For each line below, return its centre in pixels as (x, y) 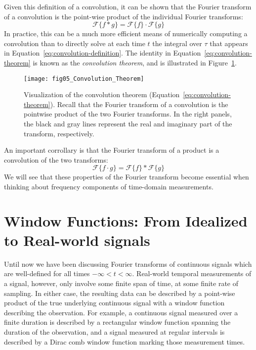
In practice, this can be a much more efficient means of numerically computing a (126, 33)
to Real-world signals (77, 240)
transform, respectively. (59, 133)
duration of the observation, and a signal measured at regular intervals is (114, 332)
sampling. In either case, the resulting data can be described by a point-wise (120, 293)
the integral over (177, 43)
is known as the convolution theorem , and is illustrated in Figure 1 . (135, 62)
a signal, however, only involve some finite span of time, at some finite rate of (121, 283)
